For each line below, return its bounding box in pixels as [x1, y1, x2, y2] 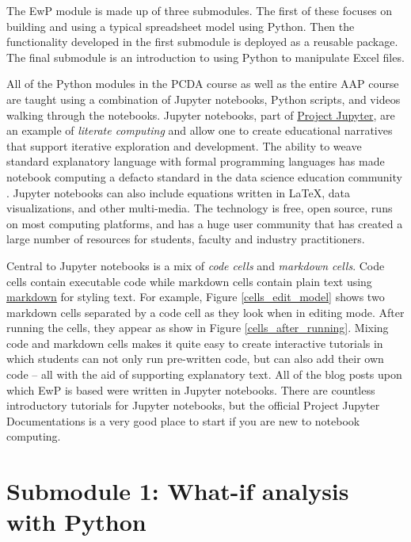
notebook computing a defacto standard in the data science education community [6, 168, 402, 185]
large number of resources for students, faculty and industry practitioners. [6, 231, 365, 247]
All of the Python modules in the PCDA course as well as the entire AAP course [6, 75, 399, 92]
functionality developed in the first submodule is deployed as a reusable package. [6, 33, 398, 50]
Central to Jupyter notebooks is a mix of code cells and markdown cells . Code [6, 257, 385, 273]
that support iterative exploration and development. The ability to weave [6, 137, 362, 154]
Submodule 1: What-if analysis [6, 475, 349, 507]
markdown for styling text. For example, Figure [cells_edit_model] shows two [6, 288, 385, 305]
